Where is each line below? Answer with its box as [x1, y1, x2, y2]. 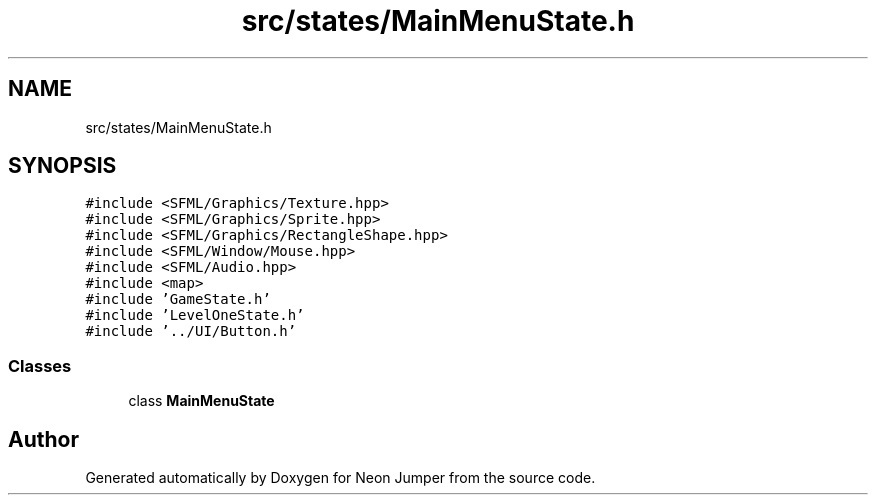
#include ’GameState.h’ [85, 291, 271, 308]
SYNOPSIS [8, 153, 117, 179]
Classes [8, 355, 72, 376]
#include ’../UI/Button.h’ [85, 323, 297, 340]
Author [8, 426, 79, 452]
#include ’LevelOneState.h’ [85, 307, 305, 324]
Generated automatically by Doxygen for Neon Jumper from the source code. [85, 469, 596, 487]
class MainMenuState [128, 392, 275, 410]
